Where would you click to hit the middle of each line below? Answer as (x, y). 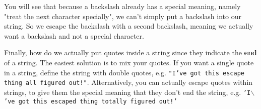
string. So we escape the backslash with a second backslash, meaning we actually (129, 26)
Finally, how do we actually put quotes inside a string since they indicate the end (130, 52)
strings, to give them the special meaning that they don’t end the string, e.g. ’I (127, 92)
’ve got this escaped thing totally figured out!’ (91, 101)
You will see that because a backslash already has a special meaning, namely (122, 6)
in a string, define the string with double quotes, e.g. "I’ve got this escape (124, 72)
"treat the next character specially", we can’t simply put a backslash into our (123, 16)
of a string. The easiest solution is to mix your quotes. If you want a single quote (129, 62)
